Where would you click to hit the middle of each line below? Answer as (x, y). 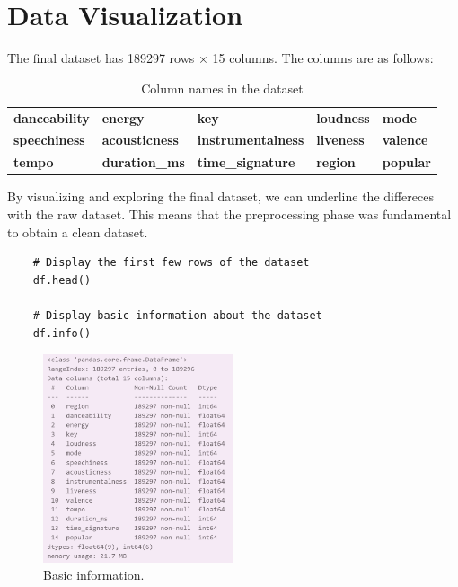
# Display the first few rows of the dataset (171, 263)
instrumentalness (251, 140)
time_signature (246, 162)
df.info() (62, 333)
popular (406, 162)
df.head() (62, 280)
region (336, 162)
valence (405, 140)
